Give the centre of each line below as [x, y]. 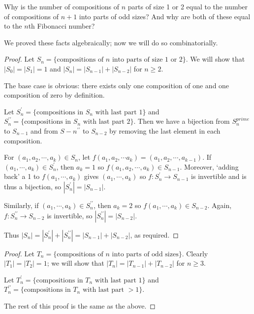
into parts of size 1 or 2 [147, 60]
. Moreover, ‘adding [209, 166]
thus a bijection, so [33, 186]
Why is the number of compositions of [62, 6]
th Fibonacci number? [62, 26]
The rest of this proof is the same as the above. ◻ [80, 305]
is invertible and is [219, 176]
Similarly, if [21, 205]
